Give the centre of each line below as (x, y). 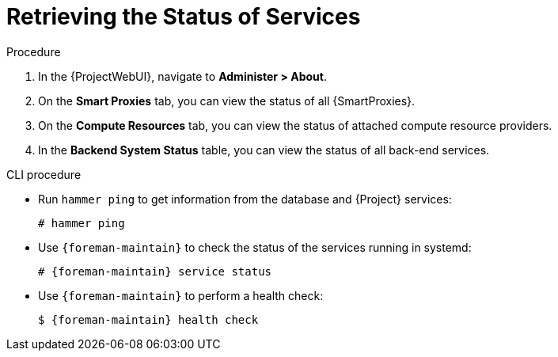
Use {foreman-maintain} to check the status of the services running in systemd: (255, 247)
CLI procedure (44, 174)
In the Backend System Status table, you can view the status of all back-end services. (264, 150)
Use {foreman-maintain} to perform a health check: (181, 295)
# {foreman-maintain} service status (155, 271)
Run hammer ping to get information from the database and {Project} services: (245, 199)
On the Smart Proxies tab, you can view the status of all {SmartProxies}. (227, 101)
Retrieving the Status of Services (184, 17)
